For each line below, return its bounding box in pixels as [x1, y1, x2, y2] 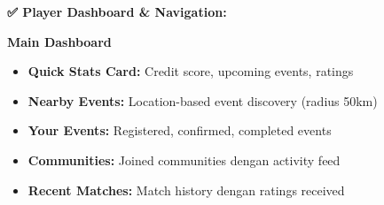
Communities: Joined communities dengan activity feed [27, 150, 341, 169]
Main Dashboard [7, 32, 112, 50]
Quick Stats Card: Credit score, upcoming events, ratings [27, 62, 354, 80]
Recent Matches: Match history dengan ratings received [27, 180, 345, 199]
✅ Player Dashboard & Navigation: [7, 3, 227, 20]
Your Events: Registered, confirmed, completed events [27, 121, 332, 140]
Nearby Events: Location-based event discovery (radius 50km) [27, 91, 378, 110]
